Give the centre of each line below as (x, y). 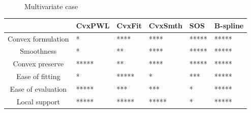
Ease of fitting (38, 76)
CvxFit (129, 25)
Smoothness (38, 51)
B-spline (229, 25)
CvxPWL (93, 25)
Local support (38, 101)
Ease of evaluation (38, 88)
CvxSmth (166, 25)
